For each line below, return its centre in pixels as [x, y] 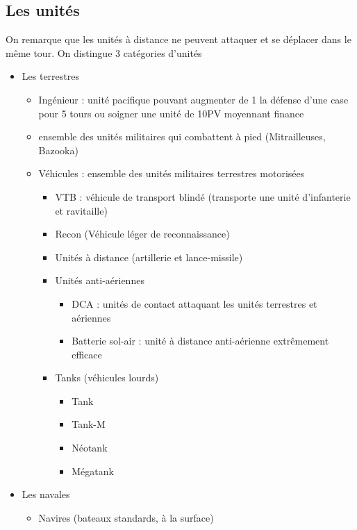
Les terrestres [50, 76]
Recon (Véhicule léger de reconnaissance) [142, 234]
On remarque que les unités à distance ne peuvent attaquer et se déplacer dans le [178, 39]
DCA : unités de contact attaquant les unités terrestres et [194, 303]
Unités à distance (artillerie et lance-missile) [149, 257]
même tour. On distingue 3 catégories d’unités [104, 52]
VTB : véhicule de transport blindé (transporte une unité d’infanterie [203, 196]
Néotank [90, 448]
